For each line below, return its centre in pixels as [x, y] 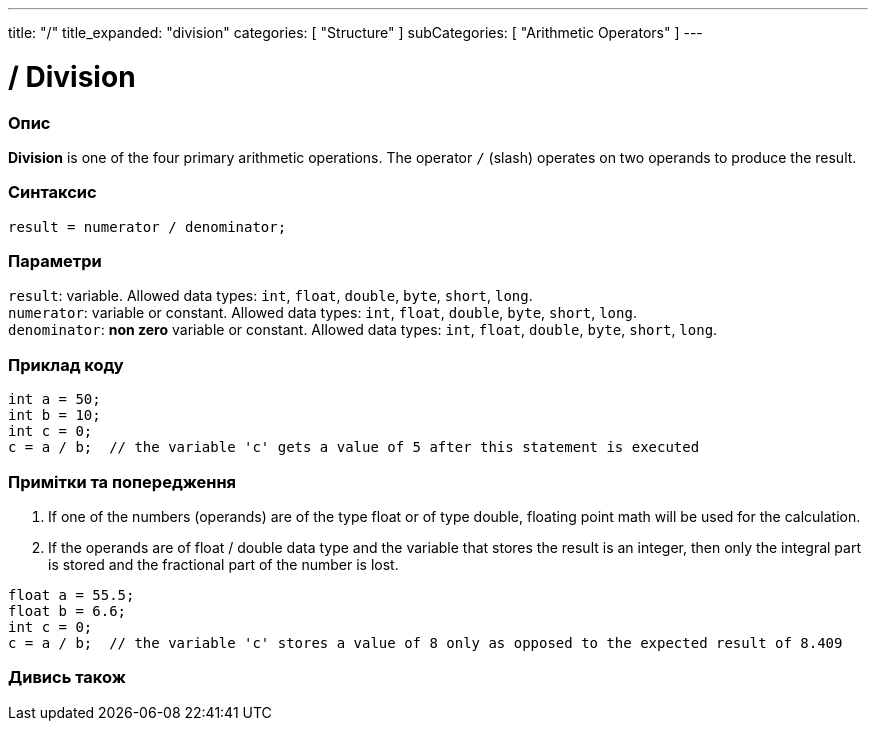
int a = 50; [54, 399]
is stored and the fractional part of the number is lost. [223, 564]
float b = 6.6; [67, 610]
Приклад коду [66, 364]
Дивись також [67, 677]
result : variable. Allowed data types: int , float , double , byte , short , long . [270, 296]
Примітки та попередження [122, 481]
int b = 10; [54, 415]
